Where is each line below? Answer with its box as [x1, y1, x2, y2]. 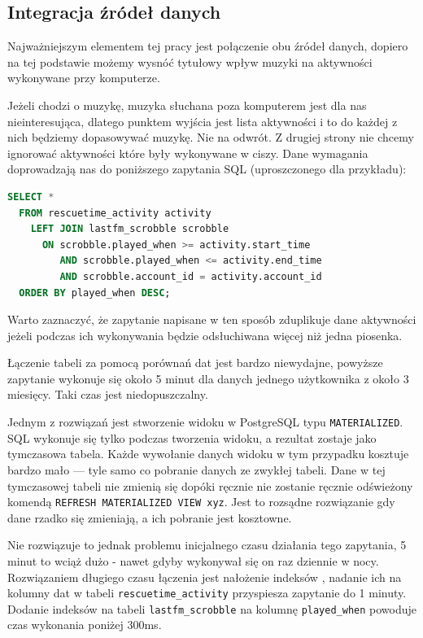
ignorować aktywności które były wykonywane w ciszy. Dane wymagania [7, 144, 368, 161]
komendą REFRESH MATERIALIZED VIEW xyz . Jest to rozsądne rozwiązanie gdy [7, 493, 395, 510]
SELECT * [7, 190, 55, 203]
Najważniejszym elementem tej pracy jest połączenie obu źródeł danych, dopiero [7, 37, 408, 55]
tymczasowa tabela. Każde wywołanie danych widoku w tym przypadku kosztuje [7, 445, 409, 462]
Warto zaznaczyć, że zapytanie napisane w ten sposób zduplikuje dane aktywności [7, 311, 416, 328]
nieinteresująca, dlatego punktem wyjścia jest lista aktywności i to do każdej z [7, 112, 398, 129]
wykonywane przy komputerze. [7, 69, 160, 86]
